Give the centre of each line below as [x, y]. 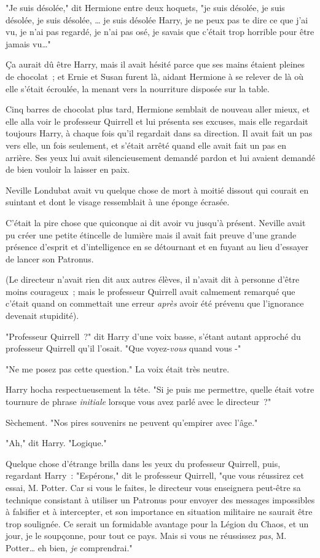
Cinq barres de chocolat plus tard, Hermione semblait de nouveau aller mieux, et [158, 109]
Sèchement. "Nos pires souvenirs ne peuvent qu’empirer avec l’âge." [132, 422]
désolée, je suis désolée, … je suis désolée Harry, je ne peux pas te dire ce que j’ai [157, 19]
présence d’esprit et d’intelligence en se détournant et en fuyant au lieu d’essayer [157, 247]
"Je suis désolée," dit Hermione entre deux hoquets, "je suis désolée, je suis [145, 7]
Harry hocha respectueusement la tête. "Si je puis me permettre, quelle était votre [160, 389]
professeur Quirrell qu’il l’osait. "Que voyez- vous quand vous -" [123, 348]
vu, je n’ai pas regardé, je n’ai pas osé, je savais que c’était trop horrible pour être [160, 32]
